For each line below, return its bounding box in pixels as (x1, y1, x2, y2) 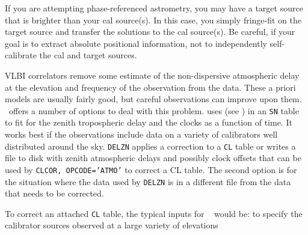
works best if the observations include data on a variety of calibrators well (5, 128, 278, 140)
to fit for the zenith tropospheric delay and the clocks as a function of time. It (5, 116, 292, 129)
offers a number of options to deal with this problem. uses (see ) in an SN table (8, 104, 299, 117)
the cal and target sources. (39, 49, 137, 61)
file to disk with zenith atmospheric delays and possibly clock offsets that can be (5, 151, 301, 164)
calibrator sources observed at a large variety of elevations (5, 219, 218, 231)
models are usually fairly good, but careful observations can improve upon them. (5, 93, 302, 105)
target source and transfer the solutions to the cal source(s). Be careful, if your (5, 25, 295, 38)
